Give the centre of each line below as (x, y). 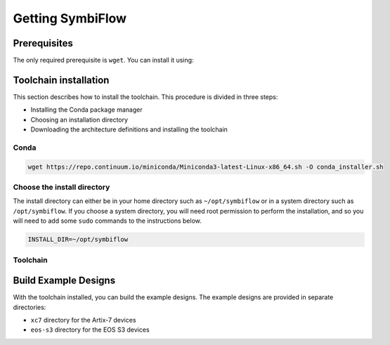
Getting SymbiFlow (70, 18)
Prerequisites (43, 43)
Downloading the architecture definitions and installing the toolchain (129, 129)
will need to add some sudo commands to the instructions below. (107, 221)
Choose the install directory (61, 188)
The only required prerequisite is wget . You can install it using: (103, 60)
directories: (30, 307)
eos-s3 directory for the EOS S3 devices (90, 330)
